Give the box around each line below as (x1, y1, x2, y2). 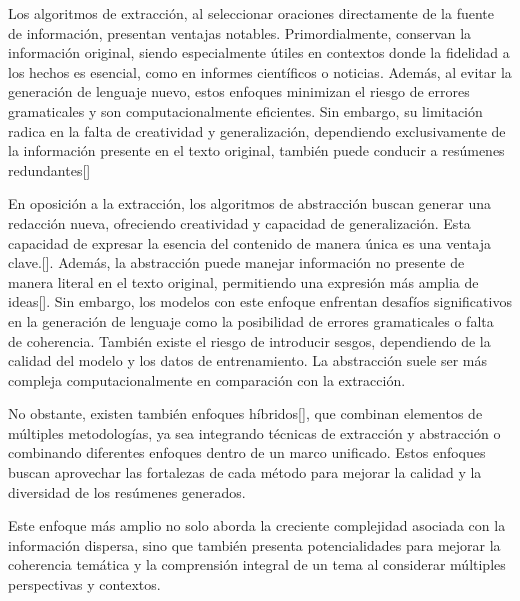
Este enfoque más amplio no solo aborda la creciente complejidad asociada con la (8, 515, 506, 536)
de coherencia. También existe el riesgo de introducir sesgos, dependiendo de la (8, 330, 491, 351)
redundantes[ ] (8, 159, 91, 180)
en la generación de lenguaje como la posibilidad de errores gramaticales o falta (8, 310, 494, 331)
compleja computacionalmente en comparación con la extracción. (8, 369, 406, 390)
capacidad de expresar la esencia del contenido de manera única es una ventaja (8, 232, 491, 253)
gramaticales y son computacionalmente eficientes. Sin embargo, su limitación (8, 100, 483, 121)
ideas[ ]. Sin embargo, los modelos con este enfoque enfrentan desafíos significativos (8, 291, 512, 312)
